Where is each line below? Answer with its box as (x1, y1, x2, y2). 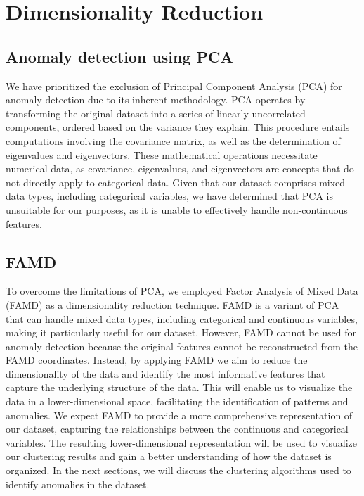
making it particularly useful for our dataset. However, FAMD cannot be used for (6, 325, 357, 340)
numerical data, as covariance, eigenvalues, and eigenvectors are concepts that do (6, 161, 354, 176)
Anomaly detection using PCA (6, 45, 233, 67)
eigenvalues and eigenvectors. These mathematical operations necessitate (6, 147, 318, 162)
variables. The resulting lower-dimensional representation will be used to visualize (6, 435, 357, 450)
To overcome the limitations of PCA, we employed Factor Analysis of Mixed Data (6, 284, 358, 298)
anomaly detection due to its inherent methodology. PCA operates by (6, 92, 306, 107)
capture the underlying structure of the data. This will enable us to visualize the (6, 380, 353, 395)
